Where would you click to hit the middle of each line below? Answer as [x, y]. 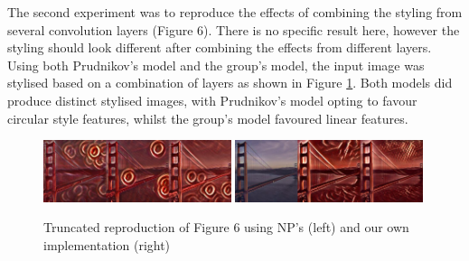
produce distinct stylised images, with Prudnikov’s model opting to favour [212, 100]
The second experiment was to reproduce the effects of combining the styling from [235, 12]
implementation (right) [107, 244]
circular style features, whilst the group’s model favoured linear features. [208, 118]
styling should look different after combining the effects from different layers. [220, 47]
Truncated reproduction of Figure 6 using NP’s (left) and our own [226, 227]
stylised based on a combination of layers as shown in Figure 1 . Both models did [230, 83]
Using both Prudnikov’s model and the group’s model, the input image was [216, 65]
